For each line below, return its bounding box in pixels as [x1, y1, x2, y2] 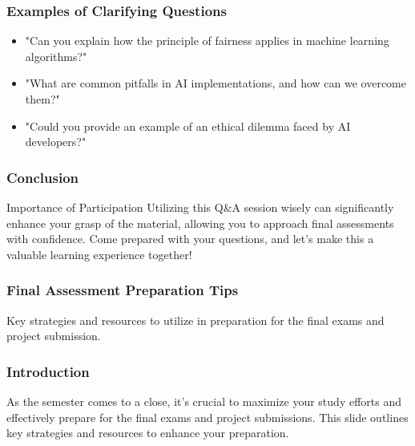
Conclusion [6, 167, 79, 187]
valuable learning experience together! [6, 245, 192, 262]
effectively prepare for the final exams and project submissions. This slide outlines [6, 408, 409, 425]
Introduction [6, 361, 90, 381]
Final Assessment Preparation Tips [6, 280, 239, 300]
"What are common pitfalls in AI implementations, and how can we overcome [25, 75, 406, 91]
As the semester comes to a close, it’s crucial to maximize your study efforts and [6, 393, 401, 409]
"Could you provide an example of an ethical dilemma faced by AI [25, 117, 351, 134]
